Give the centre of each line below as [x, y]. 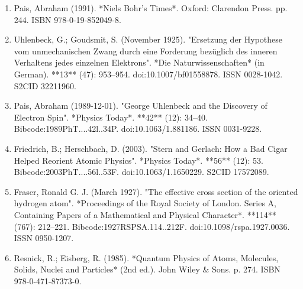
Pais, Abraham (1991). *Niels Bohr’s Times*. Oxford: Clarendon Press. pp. [151, 8]
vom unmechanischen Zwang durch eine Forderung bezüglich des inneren [146, 51]
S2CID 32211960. [45, 85]
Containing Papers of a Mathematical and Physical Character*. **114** [145, 214]
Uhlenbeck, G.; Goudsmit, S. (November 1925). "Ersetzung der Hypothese [148, 39]
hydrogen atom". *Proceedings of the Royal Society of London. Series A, [145, 203]
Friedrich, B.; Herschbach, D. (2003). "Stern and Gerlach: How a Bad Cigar [151, 148]
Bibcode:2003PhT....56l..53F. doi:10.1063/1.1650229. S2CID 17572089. [141, 172]
